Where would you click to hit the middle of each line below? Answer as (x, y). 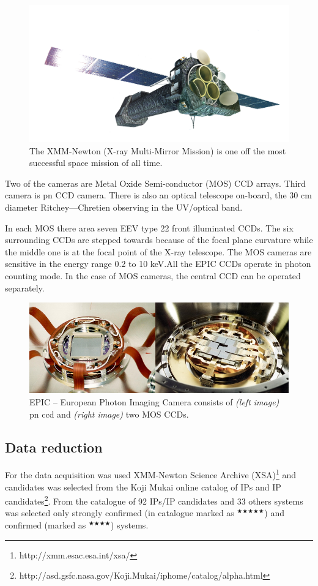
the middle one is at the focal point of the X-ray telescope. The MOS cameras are (158, 251)
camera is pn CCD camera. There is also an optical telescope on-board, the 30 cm (158, 195)
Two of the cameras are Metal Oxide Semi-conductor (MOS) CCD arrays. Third (155, 183)
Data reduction (54, 447)
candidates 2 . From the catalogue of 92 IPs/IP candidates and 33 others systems (154, 500)
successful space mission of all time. (96, 163)
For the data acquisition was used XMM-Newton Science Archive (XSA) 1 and (151, 474)
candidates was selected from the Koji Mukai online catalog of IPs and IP (143, 486)
